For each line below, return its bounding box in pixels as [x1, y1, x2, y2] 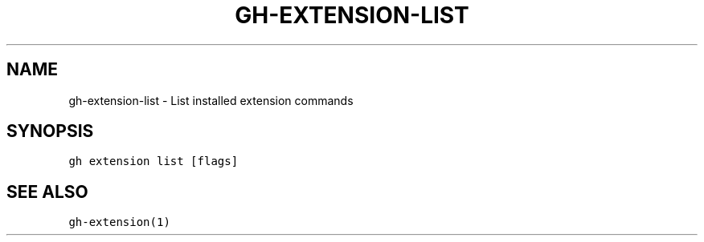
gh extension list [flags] [68, 155, 239, 168]
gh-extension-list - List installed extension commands [68, 93, 354, 107]
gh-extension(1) [68, 216, 170, 229]
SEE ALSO [6, 181, 88, 202]
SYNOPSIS [6, 121, 94, 142]
